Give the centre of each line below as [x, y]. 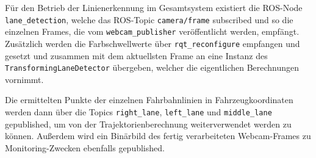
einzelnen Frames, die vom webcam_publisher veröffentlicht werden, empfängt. [152, 31]
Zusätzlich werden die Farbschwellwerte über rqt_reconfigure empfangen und [153, 43]
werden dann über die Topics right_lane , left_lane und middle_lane [138, 112]
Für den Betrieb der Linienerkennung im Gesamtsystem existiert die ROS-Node [154, 7]
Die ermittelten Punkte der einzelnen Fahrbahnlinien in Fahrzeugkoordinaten [149, 100]
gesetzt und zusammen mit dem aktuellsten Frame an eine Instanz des [136, 55]
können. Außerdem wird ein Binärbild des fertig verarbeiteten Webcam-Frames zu [158, 136]
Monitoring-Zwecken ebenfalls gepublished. [85, 147]
